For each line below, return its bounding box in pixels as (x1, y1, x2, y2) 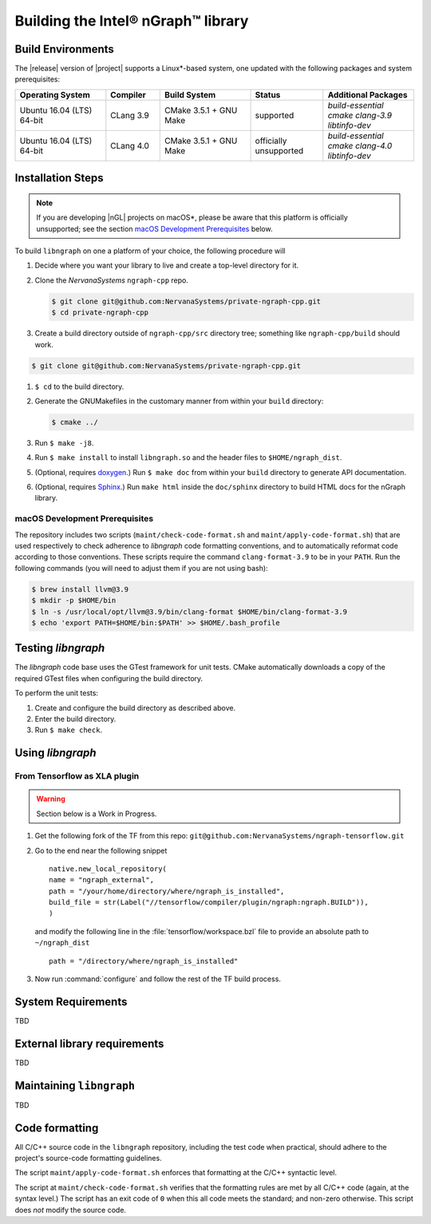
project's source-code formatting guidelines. (14, 1154, 163, 1163)
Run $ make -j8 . (34, 438, 94, 447)
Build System (164, 89, 216, 100)
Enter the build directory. (34, 714, 117, 723)
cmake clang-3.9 (327, 109, 393, 121)
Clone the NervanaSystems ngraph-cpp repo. (34, 275, 189, 285)
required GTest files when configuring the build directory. (14, 673, 204, 683)
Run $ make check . (34, 725, 103, 735)
